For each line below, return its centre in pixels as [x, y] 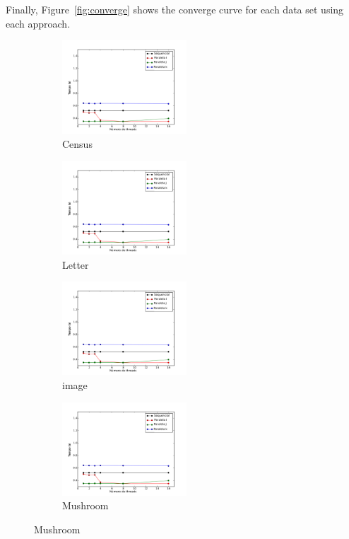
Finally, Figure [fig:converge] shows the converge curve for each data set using [175, 9]
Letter [76, 264]
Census [77, 144]
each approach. [38, 23]
